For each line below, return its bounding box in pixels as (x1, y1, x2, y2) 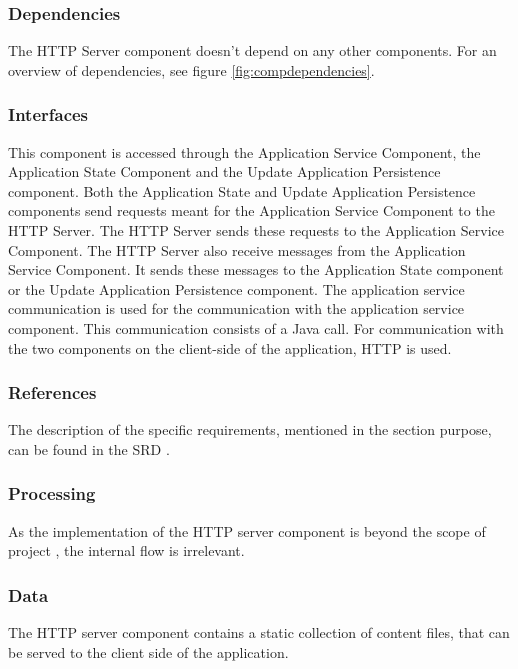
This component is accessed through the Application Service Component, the (8, 141, 481, 162)
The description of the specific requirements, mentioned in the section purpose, (8, 419, 492, 440)
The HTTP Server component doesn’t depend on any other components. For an (8, 40, 497, 61)
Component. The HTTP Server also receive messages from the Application (8, 239, 466, 260)
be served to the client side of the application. (8, 641, 289, 662)
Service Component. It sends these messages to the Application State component (8, 259, 504, 280)
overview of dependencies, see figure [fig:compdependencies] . (8, 59, 375, 80)
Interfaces (8, 102, 89, 127)
